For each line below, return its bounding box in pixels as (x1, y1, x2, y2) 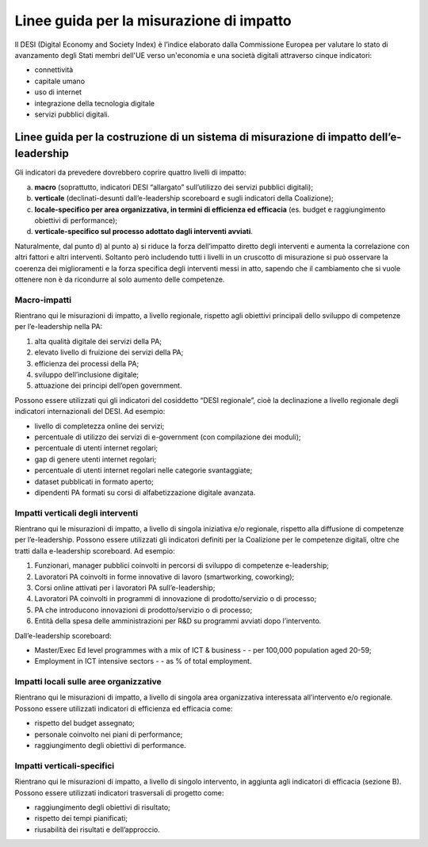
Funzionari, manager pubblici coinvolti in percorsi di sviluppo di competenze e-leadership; (34, 561, 329, 570)
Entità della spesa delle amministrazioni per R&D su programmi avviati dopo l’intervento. (34, 616, 322, 626)
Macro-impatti (14, 294, 71, 305)
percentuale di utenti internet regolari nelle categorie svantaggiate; (34, 466, 253, 475)
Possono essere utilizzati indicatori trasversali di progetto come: (14, 788, 224, 797)
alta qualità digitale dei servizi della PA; (34, 336, 162, 346)
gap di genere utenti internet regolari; (34, 454, 157, 464)
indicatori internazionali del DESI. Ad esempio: (14, 407, 166, 416)
